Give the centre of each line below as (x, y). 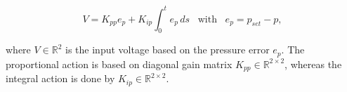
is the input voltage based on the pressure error (168, 50)
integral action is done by (60, 78)
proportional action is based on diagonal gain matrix (119, 64)
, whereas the (313, 64)
